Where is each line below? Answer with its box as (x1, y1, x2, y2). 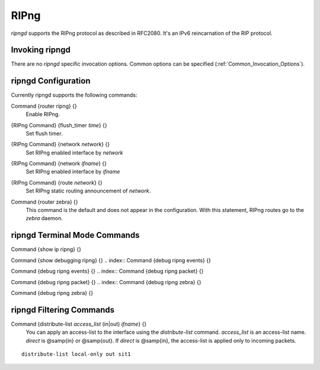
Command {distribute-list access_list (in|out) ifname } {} (11, 320, 147, 327)
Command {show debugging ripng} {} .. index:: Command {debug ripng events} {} (11, 256, 212, 263)
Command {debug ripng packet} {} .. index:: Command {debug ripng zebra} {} (11, 278, 201, 285)
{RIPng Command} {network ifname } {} (11, 160, 107, 167)
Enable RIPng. (25, 111, 60, 118)
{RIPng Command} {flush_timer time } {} (11, 121, 107, 128)
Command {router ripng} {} (11, 102, 77, 110)
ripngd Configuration (11, 76, 91, 86)
